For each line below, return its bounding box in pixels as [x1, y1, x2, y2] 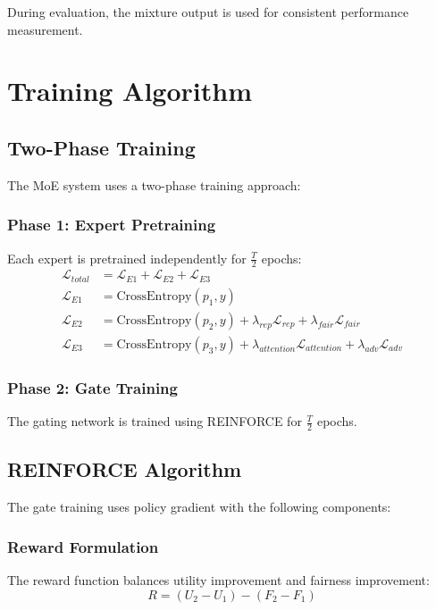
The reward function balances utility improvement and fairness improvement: [7, 571, 430, 589]
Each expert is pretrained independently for [7, 248, 247, 267]
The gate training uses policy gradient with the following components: [7, 497, 391, 516]
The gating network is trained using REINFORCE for [7, 412, 302, 430]
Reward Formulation [7, 535, 159, 557]
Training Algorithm [7, 72, 253, 109]
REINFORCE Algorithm [7, 455, 242, 483]
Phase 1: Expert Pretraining [7, 213, 216, 236]
